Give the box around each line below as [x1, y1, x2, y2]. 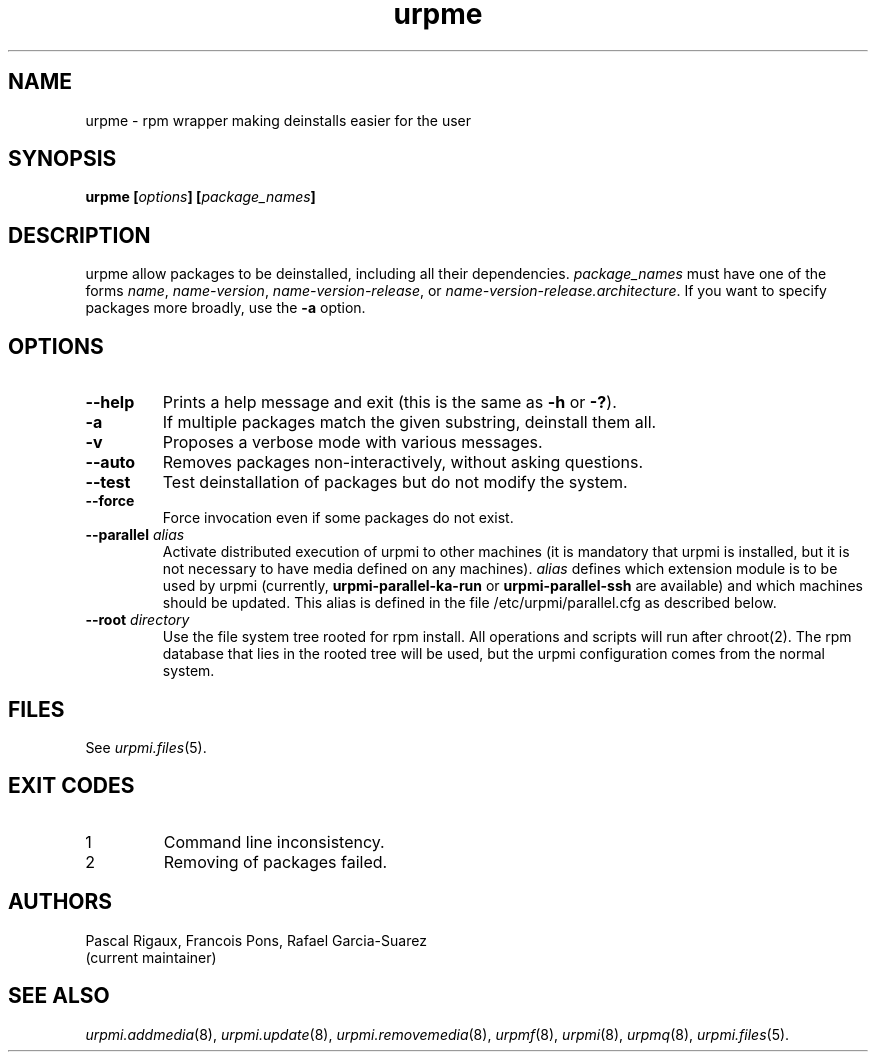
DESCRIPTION [8, 222, 151, 248]
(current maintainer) [85, 948, 217, 966]
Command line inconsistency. [163, 831, 385, 852]
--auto [85, 452, 136, 473]
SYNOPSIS [8, 146, 117, 172]
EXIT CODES [8, 773, 135, 799]
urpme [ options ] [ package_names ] [85, 188, 316, 206]
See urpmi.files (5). [85, 738, 207, 756]
